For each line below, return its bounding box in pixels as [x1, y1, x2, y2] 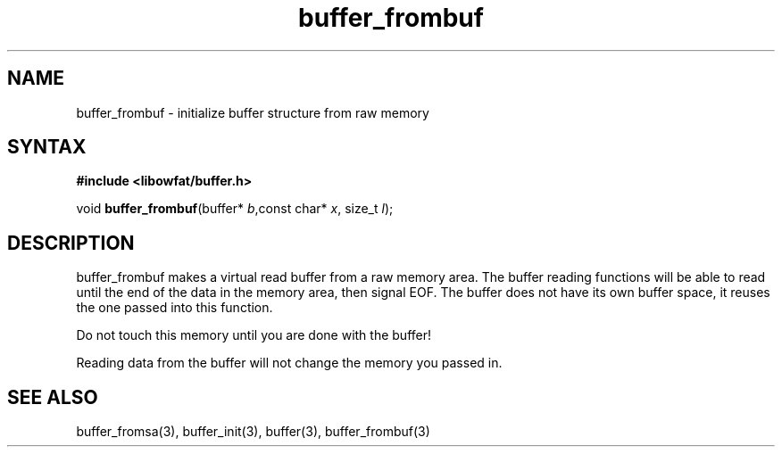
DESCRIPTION [7, 231, 135, 254]
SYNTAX [7, 136, 87, 159]
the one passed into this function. [76, 300, 273, 316]
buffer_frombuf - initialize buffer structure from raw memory [76, 104, 429, 120]
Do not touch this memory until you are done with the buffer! [76, 327, 432, 343]
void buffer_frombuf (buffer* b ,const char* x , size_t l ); [76, 201, 394, 217]
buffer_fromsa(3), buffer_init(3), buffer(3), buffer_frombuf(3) [76, 424, 430, 440]
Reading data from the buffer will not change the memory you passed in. [76, 355, 503, 371]
